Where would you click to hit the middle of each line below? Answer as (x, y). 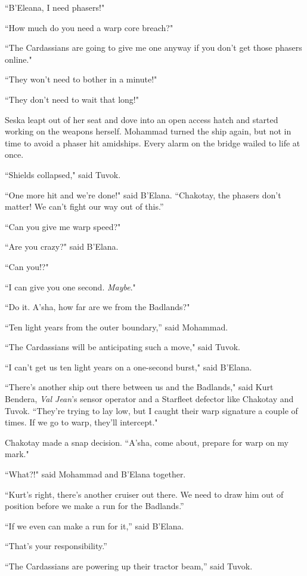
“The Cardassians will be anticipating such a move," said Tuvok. (123, 347)
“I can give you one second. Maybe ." (70, 287)
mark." (17, 454)
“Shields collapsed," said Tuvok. (63, 174)
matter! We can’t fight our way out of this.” (84, 206)
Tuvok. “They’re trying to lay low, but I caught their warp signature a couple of (151, 410)
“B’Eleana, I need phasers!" (55, 7)
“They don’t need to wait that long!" (72, 99)
